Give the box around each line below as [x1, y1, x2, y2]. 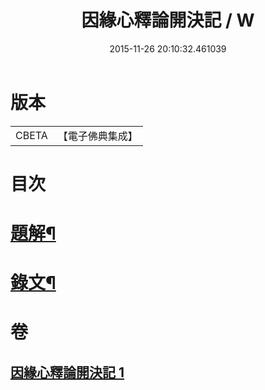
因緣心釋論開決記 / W [81, 9, 255, 32]
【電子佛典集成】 [57, 129, 138, 143]
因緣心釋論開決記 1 [10, 364, 125, 381]
